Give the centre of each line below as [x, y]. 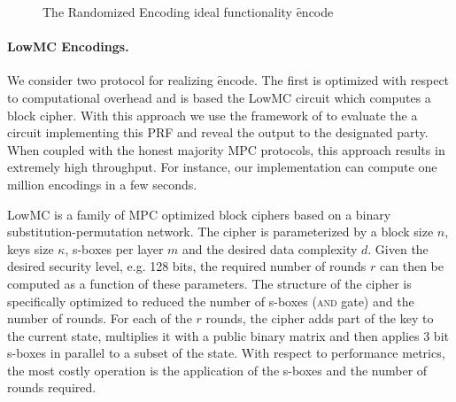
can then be [412, 266]
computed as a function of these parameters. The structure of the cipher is [209, 283]
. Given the [398, 248]
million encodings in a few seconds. [102, 184]
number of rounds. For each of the [100, 318]
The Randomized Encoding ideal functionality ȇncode [188, 12]
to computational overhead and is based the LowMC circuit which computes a [219, 97]
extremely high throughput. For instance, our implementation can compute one [222, 167]
